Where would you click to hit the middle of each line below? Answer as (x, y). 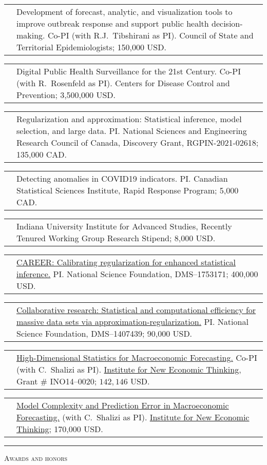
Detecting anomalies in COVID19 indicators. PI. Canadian (122, 178)
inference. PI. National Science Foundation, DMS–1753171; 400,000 (137, 274)
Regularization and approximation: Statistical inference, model (129, 119)
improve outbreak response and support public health (113, 23)
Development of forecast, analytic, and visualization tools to (125, 12)
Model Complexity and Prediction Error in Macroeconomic (123, 405)
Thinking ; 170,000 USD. (60, 429)
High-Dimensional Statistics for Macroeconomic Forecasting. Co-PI (137, 357)
